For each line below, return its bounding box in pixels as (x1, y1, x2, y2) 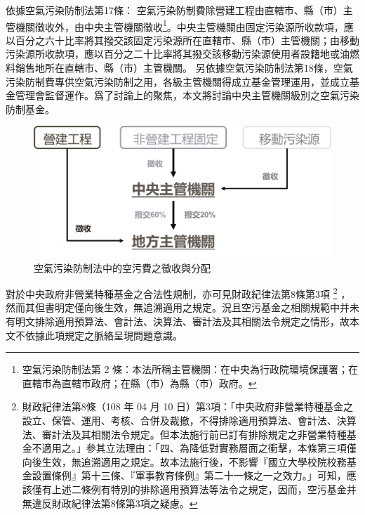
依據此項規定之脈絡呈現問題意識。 (25, 327, 182, 342)
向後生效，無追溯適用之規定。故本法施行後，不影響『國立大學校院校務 (22, 454, 347, 469)
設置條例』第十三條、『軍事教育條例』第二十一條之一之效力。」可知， (32, 468, 347, 483)
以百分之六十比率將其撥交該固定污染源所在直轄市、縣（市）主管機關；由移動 (6, 32, 359, 47)
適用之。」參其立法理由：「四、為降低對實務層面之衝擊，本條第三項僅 (41, 441, 357, 455)
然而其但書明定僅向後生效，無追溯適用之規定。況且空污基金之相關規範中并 (6, 300, 350, 315)
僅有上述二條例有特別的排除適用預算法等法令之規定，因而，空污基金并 (32, 481, 357, 496)
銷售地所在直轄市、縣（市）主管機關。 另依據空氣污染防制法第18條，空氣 (15, 60, 353, 75)
